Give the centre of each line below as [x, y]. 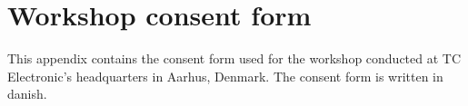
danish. [27, 94]
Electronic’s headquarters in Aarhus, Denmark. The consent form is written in [225, 76]
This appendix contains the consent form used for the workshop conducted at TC [234, 58]
